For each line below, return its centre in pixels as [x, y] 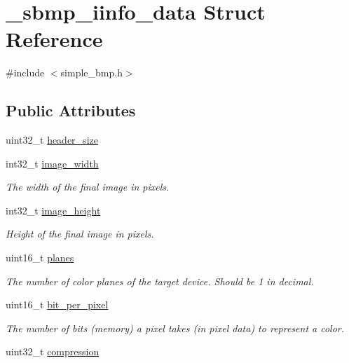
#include [25, 73]
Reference [54, 39]
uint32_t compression [53, 351]
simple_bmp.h [91, 73]
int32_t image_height [53, 210]
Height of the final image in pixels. [80, 234]
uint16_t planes [40, 258]
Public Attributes [71, 110]
